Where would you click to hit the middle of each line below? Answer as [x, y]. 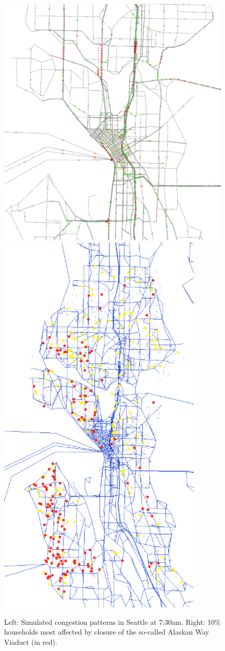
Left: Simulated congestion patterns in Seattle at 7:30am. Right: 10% [112, 622]
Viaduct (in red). [31, 642]
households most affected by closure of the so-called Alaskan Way [107, 632]
